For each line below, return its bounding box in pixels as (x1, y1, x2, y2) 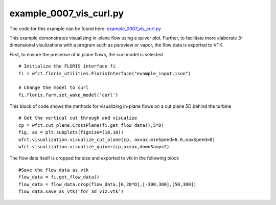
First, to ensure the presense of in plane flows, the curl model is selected (9, 51, 163, 57)
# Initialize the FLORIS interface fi (18, 63, 116, 69)
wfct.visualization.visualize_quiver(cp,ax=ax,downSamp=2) (18, 144, 170, 150)
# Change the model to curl (18, 85, 89, 90)
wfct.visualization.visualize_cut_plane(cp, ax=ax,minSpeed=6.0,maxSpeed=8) (18, 136, 216, 143)
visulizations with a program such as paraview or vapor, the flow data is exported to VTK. (36, 42, 224, 48)
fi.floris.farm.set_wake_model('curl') (18, 92, 119, 98)
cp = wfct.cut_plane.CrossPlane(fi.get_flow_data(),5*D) (18, 122, 165, 128)
